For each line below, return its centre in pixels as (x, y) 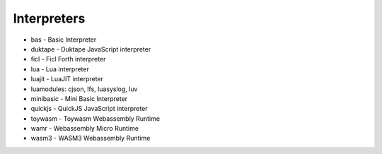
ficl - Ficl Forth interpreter (68, 59)
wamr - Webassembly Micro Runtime (85, 129)
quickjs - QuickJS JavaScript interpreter (89, 109)
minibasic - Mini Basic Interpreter (79, 98)
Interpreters (49, 18)
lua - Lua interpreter (60, 69)
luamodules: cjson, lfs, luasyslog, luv (84, 89)
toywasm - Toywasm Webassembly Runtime (95, 118)
